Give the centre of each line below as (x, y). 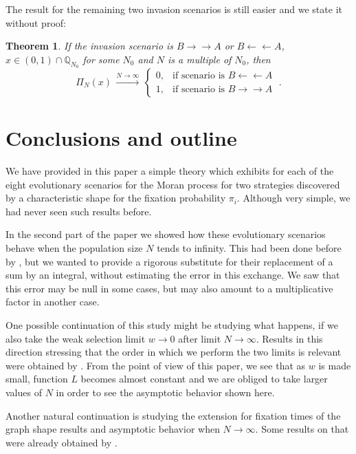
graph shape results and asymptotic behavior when (113, 429)
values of (24, 392)
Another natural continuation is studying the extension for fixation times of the (173, 415)
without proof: (36, 22)
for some (101, 59)
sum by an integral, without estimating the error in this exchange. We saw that (173, 275)
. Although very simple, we (293, 198)
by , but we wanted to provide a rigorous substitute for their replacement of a (169, 261)
